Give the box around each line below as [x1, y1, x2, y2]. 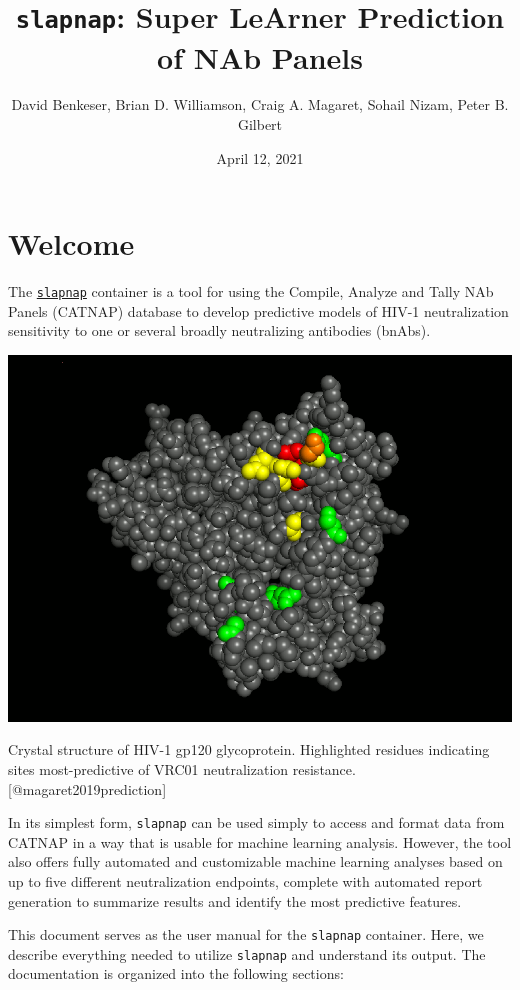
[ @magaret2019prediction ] [8, 778, 167, 799]
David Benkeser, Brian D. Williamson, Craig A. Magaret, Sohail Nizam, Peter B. [11, 94, 509, 115]
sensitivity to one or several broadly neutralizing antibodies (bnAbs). [8, 320, 431, 341]
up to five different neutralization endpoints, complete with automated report [8, 870, 483, 891]
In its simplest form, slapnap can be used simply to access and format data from [8, 812, 505, 833]
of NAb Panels [157, 36, 363, 77]
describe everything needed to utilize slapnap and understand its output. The [8, 943, 486, 964]
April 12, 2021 [216, 147, 304, 168]
